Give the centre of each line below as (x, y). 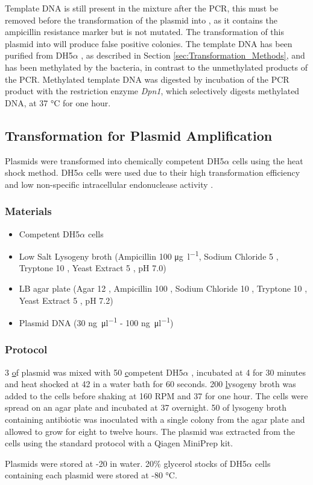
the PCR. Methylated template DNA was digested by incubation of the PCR (147, 79)
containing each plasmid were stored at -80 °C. (91, 475)
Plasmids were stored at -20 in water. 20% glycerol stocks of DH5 (126, 463)
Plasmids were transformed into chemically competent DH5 (115, 160)
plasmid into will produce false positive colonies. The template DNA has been (149, 43)
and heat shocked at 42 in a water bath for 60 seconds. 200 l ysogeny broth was (150, 384)
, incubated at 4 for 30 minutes (249, 372)
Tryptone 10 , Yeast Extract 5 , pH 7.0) (93, 268)
